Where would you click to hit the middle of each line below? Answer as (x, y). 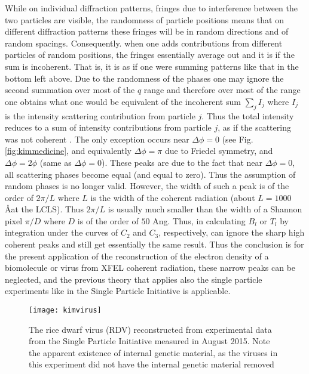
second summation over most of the (70, 90)
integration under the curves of (62, 232)
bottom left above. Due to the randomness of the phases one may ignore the (144, 78)
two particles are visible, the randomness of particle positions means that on (144, 19)
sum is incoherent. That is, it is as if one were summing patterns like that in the (152, 66)
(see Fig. (238, 139)
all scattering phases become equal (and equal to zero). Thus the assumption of (150, 174)
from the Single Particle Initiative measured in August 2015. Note (149, 341)
